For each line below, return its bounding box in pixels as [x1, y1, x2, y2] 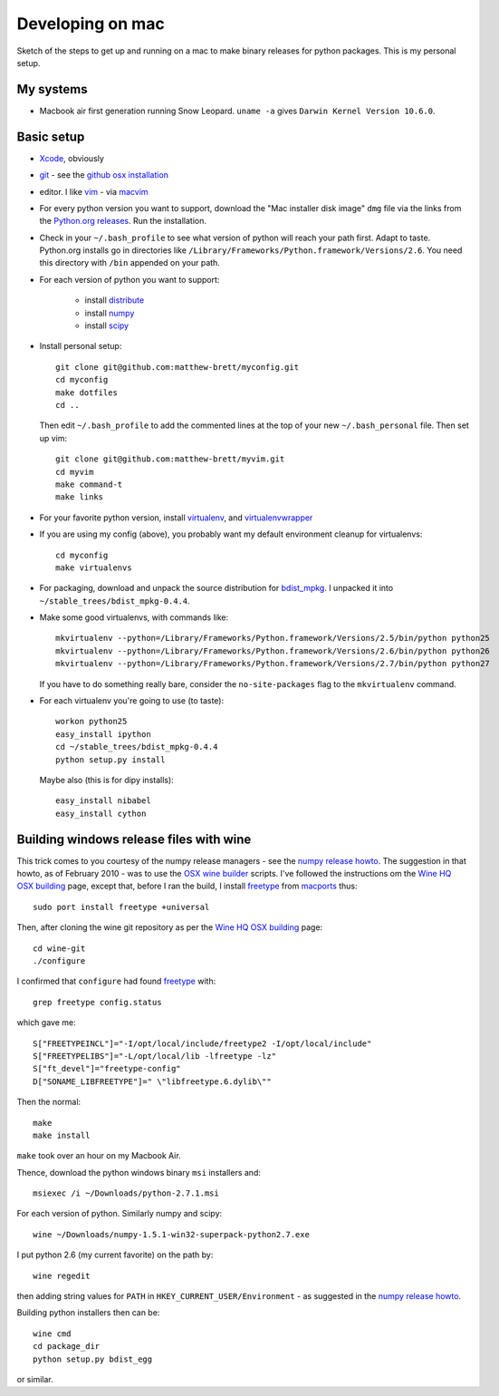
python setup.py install [55, 754, 166, 765]
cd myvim [55, 467, 94, 477]
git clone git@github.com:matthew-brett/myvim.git [55, 454, 285, 464]
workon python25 [55, 716, 128, 727]
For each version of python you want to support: [39, 274, 220, 285]
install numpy [84, 307, 135, 318]
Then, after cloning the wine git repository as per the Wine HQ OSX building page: [16, 922, 323, 933]
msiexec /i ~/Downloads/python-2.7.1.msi [33, 1188, 219, 1198]
